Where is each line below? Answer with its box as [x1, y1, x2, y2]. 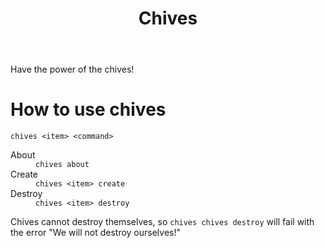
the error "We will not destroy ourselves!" [10, 227, 182, 239]
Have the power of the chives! [10, 63, 135, 76]
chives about [35, 160, 90, 170]
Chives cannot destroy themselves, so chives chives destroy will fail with [10, 216, 315, 228]
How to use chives [10, 98, 167, 121]
